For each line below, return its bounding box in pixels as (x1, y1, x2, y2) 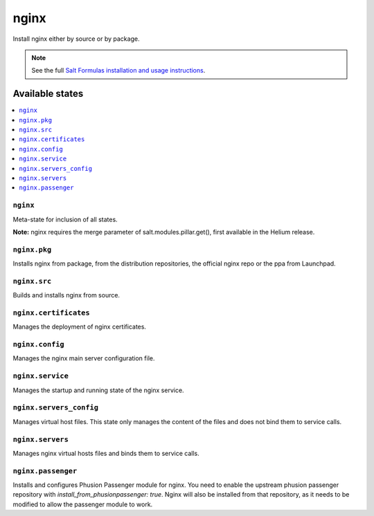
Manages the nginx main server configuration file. (12, 354, 155, 362)
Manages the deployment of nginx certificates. (12, 322, 147, 331)
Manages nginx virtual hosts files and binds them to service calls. (12, 449, 200, 457)
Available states (12, 88, 84, 100)
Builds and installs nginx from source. (12, 291, 121, 300)
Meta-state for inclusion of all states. (12, 215, 118, 223)
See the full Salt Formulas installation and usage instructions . (31, 66, 206, 75)
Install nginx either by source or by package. (12, 35, 140, 43)
